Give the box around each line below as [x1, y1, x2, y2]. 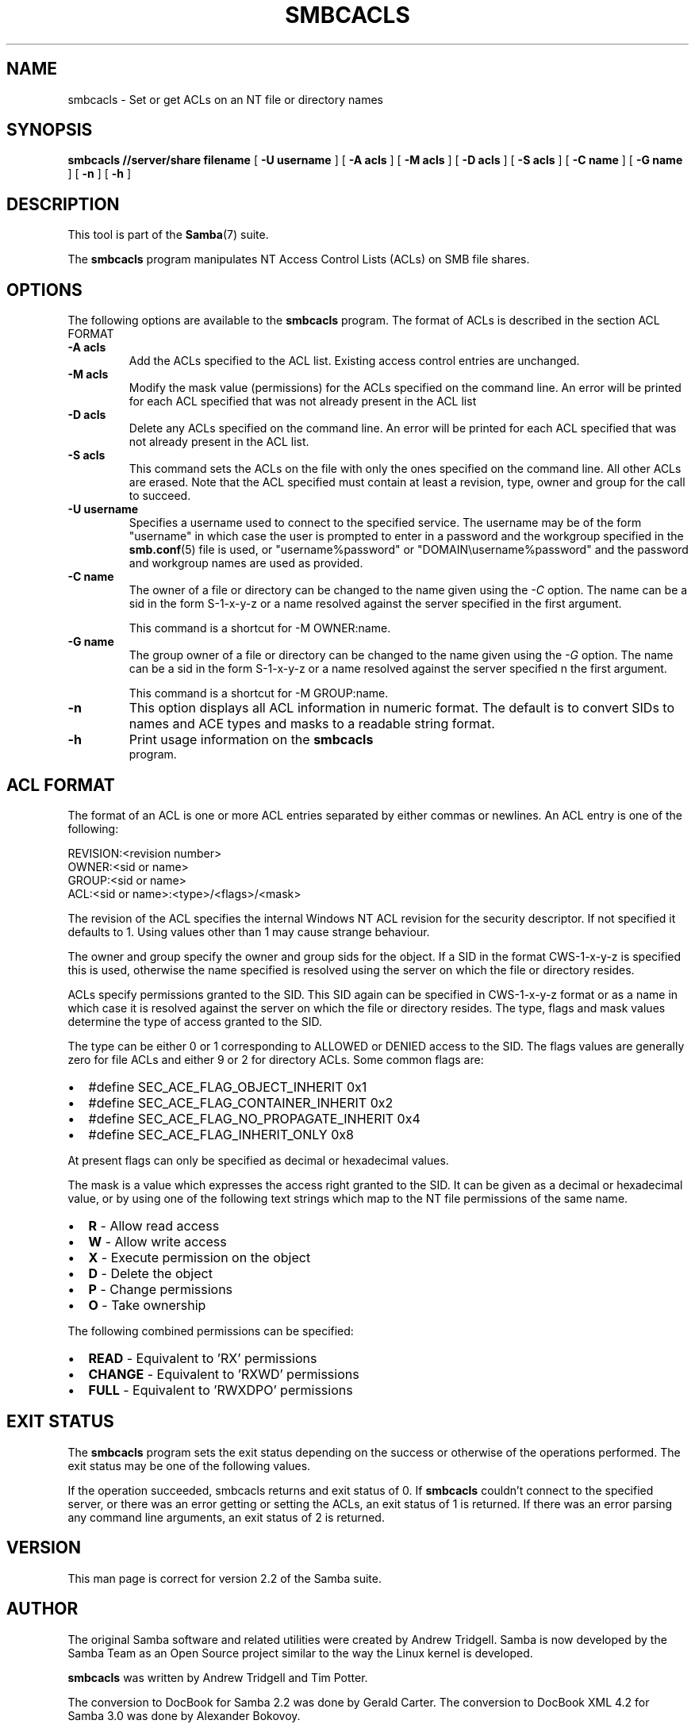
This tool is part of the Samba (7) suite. [67, 228, 269, 242]
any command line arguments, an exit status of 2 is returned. [67, 1510, 385, 1524]
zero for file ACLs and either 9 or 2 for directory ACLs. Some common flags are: [67, 1052, 484, 1066]
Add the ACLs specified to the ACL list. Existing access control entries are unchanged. [129, 354, 580, 368]
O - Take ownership [88, 1296, 206, 1313]
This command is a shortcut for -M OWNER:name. [129, 621, 391, 636]
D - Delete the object [88, 1265, 213, 1281]
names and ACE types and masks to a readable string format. [129, 716, 495, 732]
